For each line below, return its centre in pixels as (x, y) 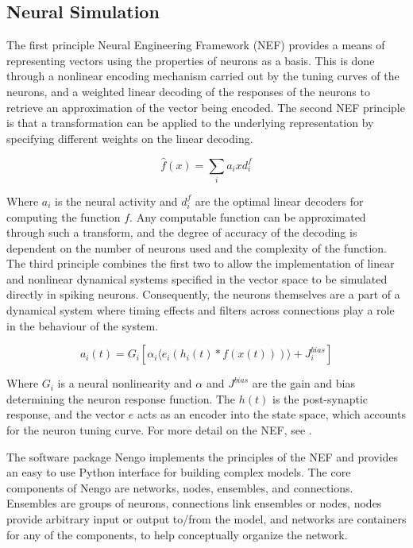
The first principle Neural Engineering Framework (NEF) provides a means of (196, 45)
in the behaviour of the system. (83, 325)
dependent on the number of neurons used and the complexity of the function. (197, 247)
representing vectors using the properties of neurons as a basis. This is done (191, 60)
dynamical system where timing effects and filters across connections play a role (201, 310)
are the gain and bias (303, 383)
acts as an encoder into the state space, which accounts (272, 414)
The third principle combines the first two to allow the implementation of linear (201, 263)
